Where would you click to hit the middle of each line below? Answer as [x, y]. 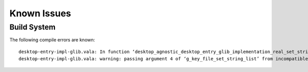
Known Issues [40, 13]
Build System [33, 27]
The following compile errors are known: [52, 40]
